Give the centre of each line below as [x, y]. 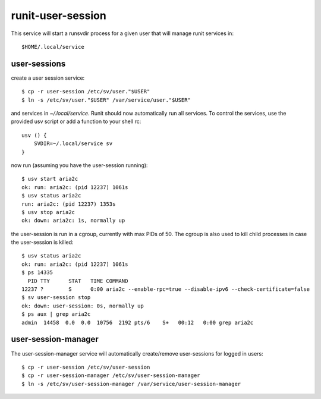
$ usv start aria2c [50, 179]
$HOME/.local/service [53, 47]
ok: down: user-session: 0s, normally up [83, 306]
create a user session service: [48, 78]
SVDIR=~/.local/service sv [73, 144]
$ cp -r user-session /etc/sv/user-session [86, 367]
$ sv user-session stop [56, 298]
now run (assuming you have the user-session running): [79, 165]
